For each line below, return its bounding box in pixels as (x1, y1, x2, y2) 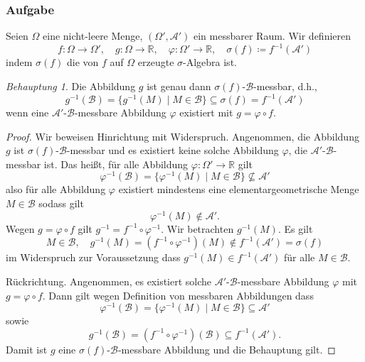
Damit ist (6, 341, 48, 356)
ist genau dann (147, 78, 211, 93)
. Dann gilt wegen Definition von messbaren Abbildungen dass (42, 287, 314, 302)
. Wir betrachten (161, 221, 234, 236)
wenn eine (6, 105, 49, 119)
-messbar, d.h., (253, 78, 317, 93)
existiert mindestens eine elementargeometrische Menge (118, 182, 359, 197)
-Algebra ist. (183, 55, 237, 70)
